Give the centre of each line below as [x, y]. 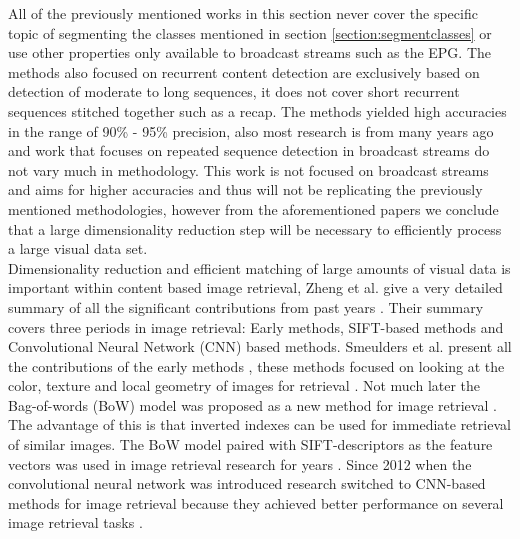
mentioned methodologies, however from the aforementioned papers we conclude [253, 208]
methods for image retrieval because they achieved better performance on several [256, 502]
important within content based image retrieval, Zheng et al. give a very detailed [255, 287]
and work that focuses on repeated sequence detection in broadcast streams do [249, 150]
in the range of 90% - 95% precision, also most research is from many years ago [251, 130]
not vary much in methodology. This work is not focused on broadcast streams [248, 169]
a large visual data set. [78, 248]
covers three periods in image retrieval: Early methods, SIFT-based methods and [256, 326]
